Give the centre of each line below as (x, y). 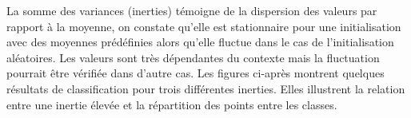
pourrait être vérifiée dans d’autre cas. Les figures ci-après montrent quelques (196, 73)
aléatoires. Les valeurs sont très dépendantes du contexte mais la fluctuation (193, 57)
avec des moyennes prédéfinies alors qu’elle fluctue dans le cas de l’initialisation (200, 42)
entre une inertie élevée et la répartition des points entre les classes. (172, 104)
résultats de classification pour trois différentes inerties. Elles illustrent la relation (206, 88)
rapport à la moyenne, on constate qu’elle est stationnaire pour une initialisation (204, 26)
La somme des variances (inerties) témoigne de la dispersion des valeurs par (192, 10)
